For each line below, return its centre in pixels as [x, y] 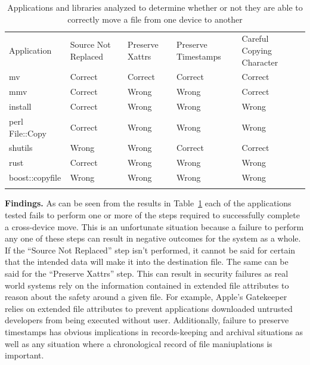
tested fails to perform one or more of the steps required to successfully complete [152, 215]
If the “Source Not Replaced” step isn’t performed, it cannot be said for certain [150, 250]
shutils [21, 148]
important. [24, 355]
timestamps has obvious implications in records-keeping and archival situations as [154, 332]
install [20, 106]
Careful [255, 38]
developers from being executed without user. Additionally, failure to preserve [147, 320]
